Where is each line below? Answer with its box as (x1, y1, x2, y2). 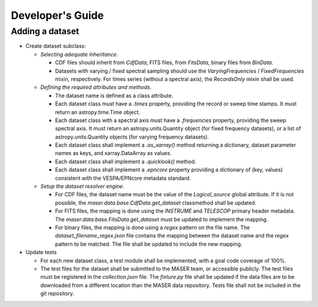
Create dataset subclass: (25, 42, 87, 49)
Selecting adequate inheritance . (40, 51, 118, 58)
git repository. (40, 290, 75, 297)
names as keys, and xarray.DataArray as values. (55, 150, 172, 157)
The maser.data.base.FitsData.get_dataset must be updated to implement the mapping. (55, 216, 268, 223)
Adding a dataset (11, 26, 79, 37)
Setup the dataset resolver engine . (40, 183, 125, 190)
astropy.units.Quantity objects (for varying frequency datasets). (55, 133, 209, 140)
